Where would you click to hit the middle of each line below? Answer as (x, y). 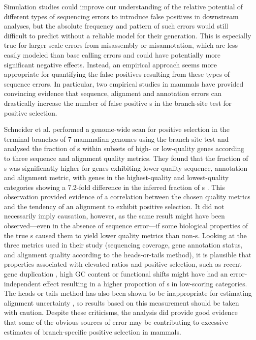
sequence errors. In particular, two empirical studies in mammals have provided (124, 83)
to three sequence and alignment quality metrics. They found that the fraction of (126, 158)
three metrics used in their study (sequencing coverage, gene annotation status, (123, 245)
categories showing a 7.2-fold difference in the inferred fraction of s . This (114, 187)
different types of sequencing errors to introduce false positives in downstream (121, 16)
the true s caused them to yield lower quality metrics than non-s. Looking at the (125, 235)
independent (22, 283)
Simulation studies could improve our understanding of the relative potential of (124, 6)
